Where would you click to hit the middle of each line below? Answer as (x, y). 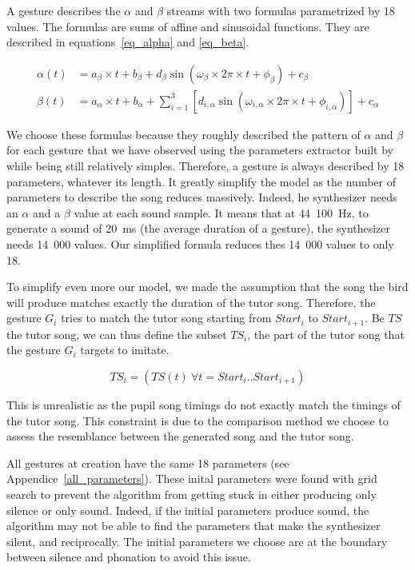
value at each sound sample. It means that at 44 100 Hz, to (221, 212)
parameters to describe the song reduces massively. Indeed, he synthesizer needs (202, 197)
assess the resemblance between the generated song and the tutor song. (180, 436)
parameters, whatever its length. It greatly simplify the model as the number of (201, 181)
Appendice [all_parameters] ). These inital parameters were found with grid (192, 478)
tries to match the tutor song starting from (166, 318)
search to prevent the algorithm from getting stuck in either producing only (192, 494)
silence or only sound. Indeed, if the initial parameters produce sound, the (188, 510)
